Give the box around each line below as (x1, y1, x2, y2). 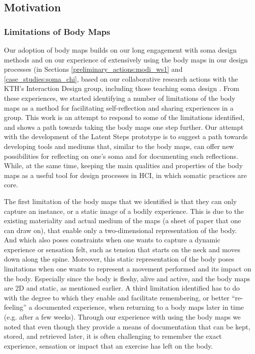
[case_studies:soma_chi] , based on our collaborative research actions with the (4, 73, 238, 84)
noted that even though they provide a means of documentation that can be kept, (4, 321, 251, 331)
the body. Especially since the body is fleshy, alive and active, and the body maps (4, 273, 251, 283)
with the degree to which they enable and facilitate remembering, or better (4, 292, 230, 302)
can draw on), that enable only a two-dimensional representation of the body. (4, 225, 237, 235)
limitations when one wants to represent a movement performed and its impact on (4, 264, 252, 274)
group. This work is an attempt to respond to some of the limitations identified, (4, 112, 245, 122)
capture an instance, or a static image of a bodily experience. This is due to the (4, 206, 244, 216)
